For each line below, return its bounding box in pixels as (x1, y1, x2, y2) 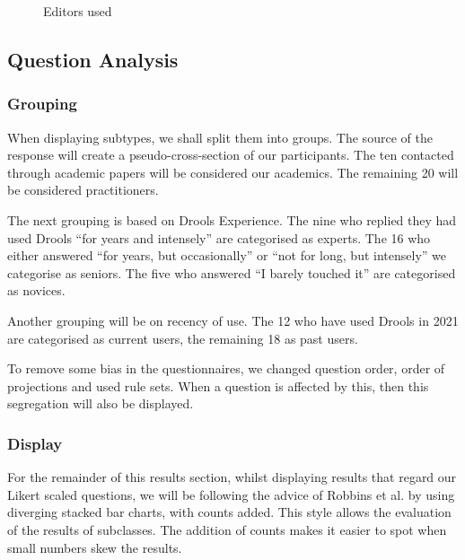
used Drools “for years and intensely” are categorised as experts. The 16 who (7, 228, 431, 247)
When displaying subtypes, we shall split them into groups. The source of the (7, 127, 433, 146)
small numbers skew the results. (7, 538, 182, 556)
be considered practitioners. (7, 180, 159, 199)
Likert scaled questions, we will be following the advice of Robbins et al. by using (7, 485, 455, 503)
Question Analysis (7, 45, 179, 73)
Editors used (43, 2, 112, 20)
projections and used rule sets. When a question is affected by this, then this (7, 376, 429, 395)
